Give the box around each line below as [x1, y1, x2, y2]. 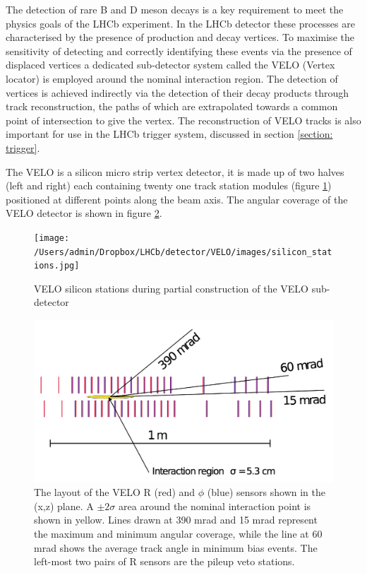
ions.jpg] [34, 261, 80, 271]
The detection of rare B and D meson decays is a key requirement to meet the [6, 2, 344, 16]
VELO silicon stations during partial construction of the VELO [34, 280, 308, 295]
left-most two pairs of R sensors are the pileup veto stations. [34, 554, 295, 569]
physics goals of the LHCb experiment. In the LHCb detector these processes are [6, 16, 355, 30]
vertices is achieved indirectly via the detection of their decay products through [6, 85, 349, 100]
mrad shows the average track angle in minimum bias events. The [34, 540, 318, 555]
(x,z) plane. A [34, 498, 94, 513]
